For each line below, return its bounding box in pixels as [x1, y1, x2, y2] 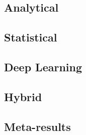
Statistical [4, 29, 57, 45]
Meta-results [4, 118, 71, 134]
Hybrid [4, 88, 42, 104]
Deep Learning [4, 59, 82, 74]
